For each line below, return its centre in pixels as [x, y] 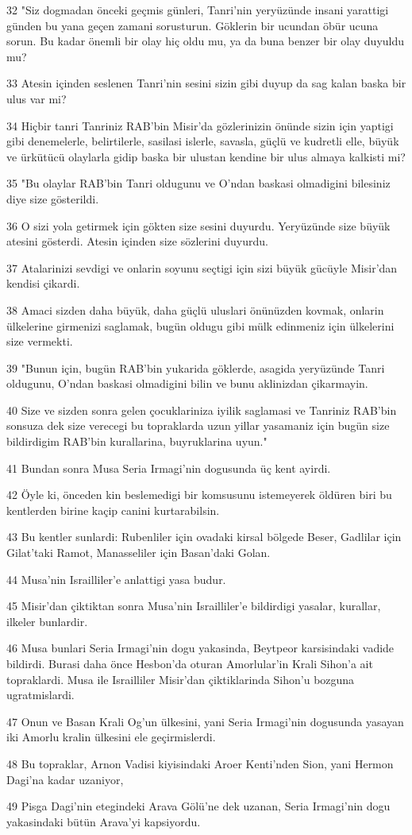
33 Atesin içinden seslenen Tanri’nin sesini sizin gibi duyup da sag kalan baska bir [206, 83]
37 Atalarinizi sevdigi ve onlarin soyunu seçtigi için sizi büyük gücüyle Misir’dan [202, 267]
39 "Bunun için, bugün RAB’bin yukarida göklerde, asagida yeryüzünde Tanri [196, 367]
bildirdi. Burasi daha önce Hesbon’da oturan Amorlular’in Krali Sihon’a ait [190, 663]
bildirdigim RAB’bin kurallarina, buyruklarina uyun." [137, 441]
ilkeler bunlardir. [47, 621]
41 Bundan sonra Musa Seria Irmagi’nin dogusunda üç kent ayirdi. [169, 468]
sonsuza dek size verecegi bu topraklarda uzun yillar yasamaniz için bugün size [198, 425]
